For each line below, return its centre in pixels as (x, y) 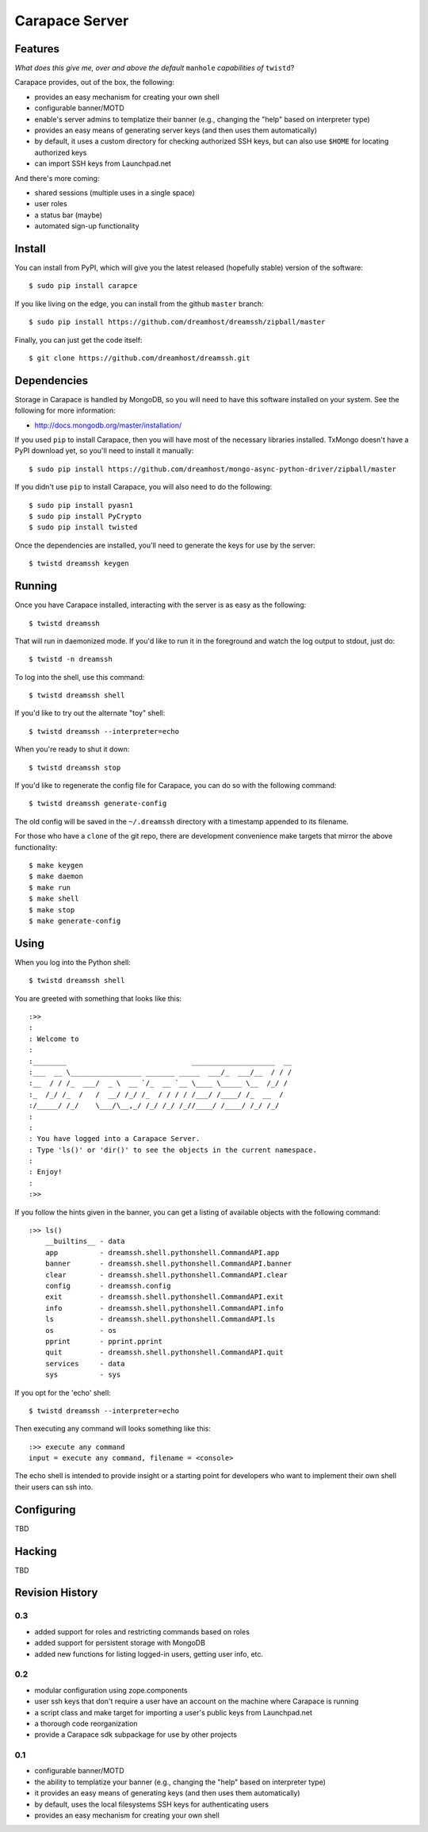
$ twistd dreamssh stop (75, 767)
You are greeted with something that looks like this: (98, 998)
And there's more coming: (57, 178)
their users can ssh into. (54, 1487)
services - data (85, 1363)
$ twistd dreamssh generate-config (98, 804)
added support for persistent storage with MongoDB (120, 1643)
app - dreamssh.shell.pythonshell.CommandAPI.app (162, 1252)
